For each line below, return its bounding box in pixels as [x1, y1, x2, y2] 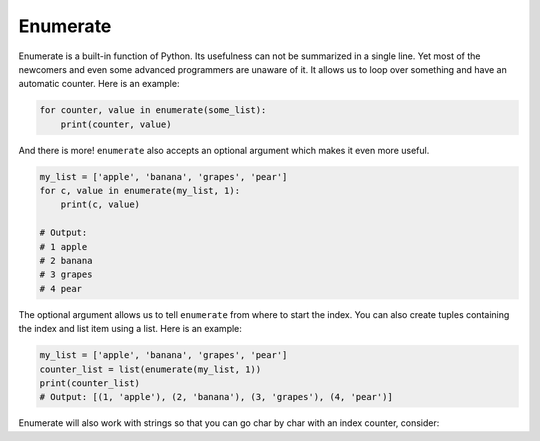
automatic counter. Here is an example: [18, 78, 180, 90]
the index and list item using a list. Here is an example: [18, 323, 242, 335]
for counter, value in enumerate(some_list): [39, 105, 267, 116]
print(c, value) [60, 199, 140, 210]
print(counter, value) [60, 118, 172, 130]
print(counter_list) [39, 377, 140, 389]
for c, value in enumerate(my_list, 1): [39, 185, 240, 197]
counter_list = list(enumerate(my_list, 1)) [39, 363, 262, 375]
